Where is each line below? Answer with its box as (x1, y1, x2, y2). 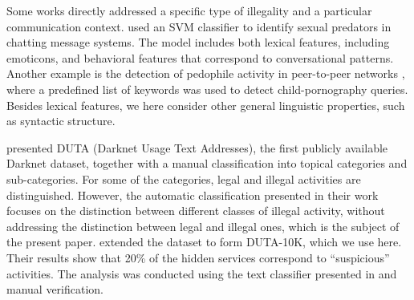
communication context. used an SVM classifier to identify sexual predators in (6, 18, 392, 34)
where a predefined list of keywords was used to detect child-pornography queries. (6, 80, 408, 97)
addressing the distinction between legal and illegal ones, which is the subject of (6, 217, 400, 234)
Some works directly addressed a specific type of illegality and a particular (6, 2, 372, 18)
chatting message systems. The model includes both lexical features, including (6, 34, 390, 51)
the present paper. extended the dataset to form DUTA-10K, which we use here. (6, 233, 402, 250)
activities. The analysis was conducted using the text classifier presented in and (6, 265, 397, 282)
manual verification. (6, 281, 104, 298)
